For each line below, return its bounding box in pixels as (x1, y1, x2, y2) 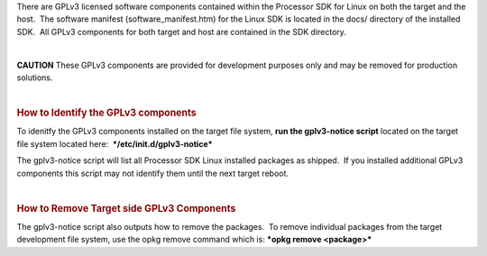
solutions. (16, 72, 53, 83)
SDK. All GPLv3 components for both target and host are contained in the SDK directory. (16, 26, 347, 37)
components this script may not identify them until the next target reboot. (16, 168, 289, 178)
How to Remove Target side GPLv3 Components (16, 202, 236, 215)
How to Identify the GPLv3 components (16, 106, 198, 119)
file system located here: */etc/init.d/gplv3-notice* (16, 138, 213, 149)
